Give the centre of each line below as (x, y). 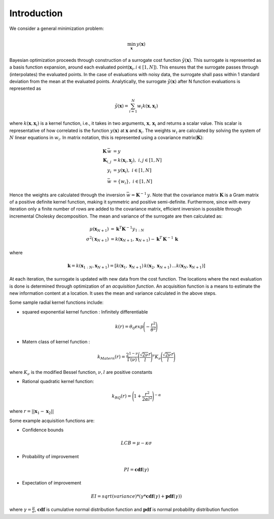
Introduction (36, 13)
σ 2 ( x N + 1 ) (98, 239)
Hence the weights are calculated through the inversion (67, 195)
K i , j (107, 161)
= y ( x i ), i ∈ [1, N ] (132, 171)
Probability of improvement (50, 456)
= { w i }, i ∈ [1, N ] (133, 182)
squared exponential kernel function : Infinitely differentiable (85, 312)
